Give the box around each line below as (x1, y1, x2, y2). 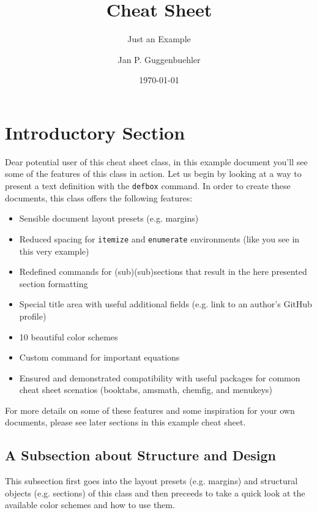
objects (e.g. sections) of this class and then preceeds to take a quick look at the (5, 486, 305, 499)
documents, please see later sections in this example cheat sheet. (5, 416, 246, 429)
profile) (19, 309, 47, 322)
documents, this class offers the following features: (5, 191, 193, 204)
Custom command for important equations (19, 351, 180, 364)
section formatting (19, 277, 88, 290)
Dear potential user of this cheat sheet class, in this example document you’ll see (5, 155, 308, 168)
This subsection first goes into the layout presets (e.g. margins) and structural (5, 474, 298, 487)
